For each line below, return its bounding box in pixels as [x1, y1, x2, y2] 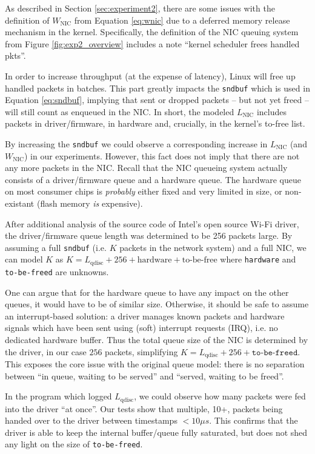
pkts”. [5, 49, 26, 62]
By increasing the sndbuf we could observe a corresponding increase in [5, 138, 268, 150]
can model [5, 253, 43, 265]
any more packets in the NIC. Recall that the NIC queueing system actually [5, 161, 288, 174]
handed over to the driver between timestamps [5, 414, 177, 427]
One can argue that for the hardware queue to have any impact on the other [5, 285, 289, 298]
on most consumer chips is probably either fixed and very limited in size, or [5, 185, 282, 198]
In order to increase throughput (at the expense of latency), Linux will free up [5, 69, 296, 82]
